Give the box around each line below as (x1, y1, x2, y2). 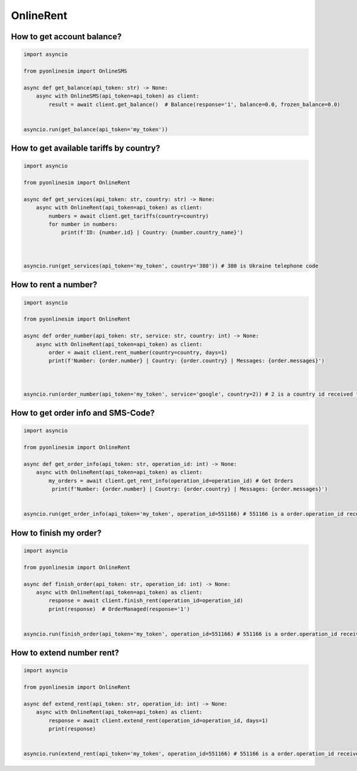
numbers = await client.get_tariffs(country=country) (48, 212, 209, 220)
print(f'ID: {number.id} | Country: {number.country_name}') (61, 229, 243, 236)
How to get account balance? (11, 32, 122, 42)
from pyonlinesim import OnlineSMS (23, 67, 127, 74)
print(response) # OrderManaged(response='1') (48, 606, 190, 612)
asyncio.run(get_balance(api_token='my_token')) (23, 126, 168, 133)
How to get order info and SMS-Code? (11, 408, 155, 418)
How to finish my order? (11, 528, 102, 538)
